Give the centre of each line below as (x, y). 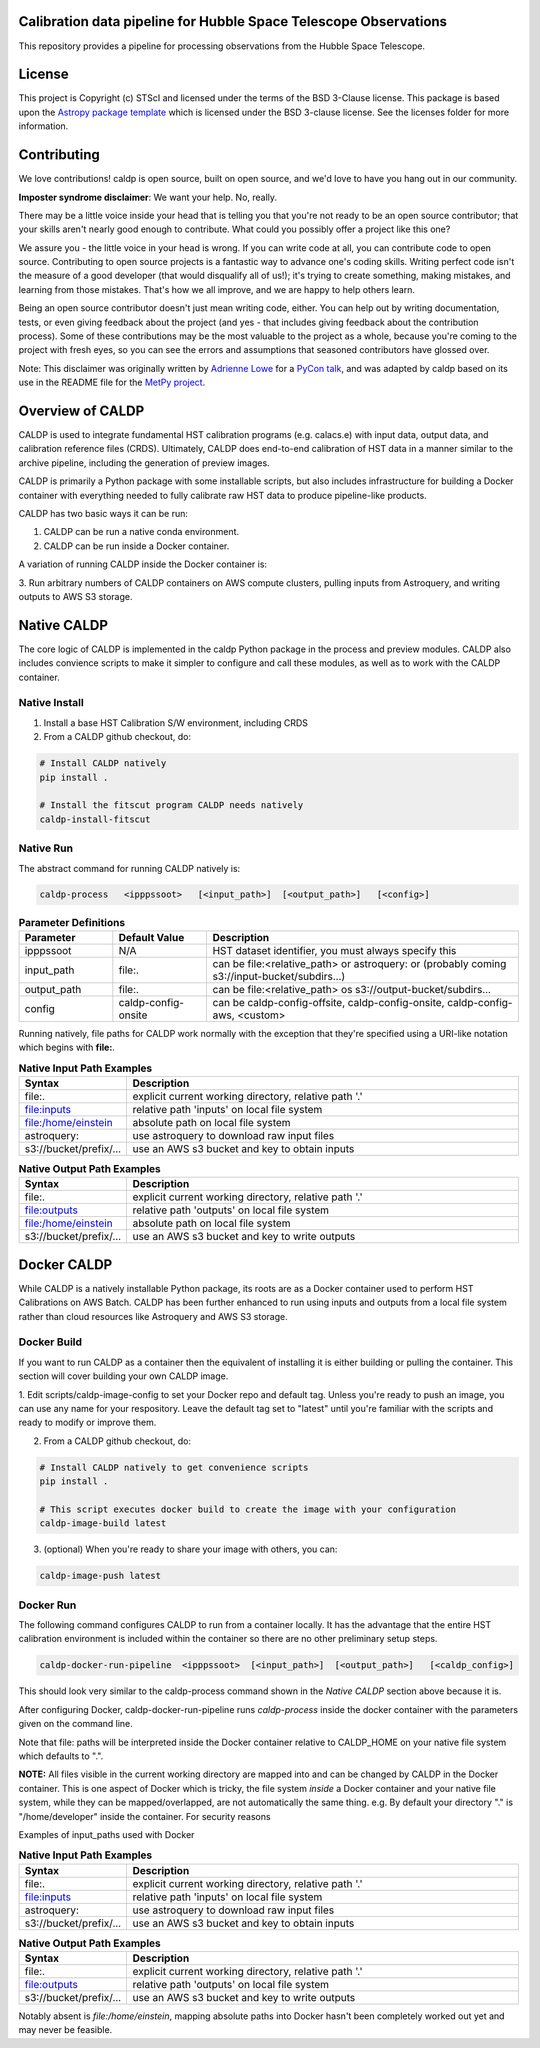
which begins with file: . (66, 1047)
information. (43, 126)
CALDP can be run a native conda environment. (141, 532)
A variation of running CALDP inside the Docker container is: (143, 564)
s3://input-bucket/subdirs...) (279, 976)
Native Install (51, 703)
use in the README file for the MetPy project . (112, 382)
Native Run (46, 848)
